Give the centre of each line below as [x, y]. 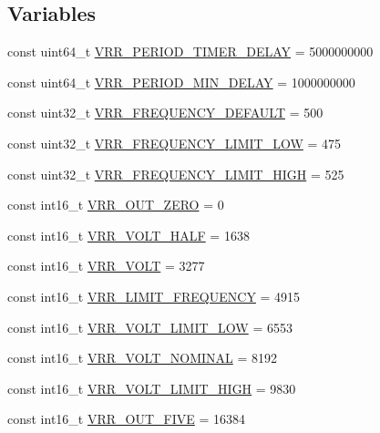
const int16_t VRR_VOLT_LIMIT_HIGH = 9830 [152, 388]
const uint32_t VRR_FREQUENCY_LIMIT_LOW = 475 [175, 143]
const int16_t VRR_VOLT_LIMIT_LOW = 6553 [150, 327]
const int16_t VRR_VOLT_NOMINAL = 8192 [143, 358]
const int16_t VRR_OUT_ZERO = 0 [116, 205]
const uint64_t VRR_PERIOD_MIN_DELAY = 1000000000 [181, 82]
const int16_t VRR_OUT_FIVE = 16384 [127, 419]
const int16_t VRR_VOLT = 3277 [106, 266]
